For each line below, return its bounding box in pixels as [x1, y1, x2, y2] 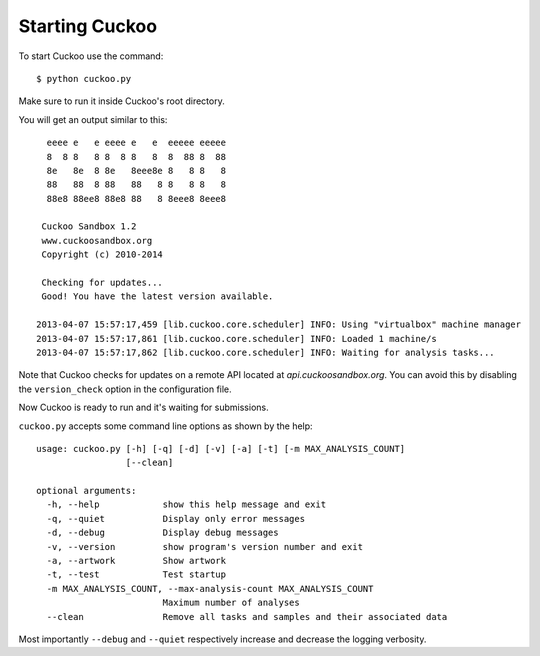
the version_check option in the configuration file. [18, 383, 232, 395]
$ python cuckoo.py [36, 73, 132, 84]
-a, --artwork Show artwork [46, 555, 227, 567]
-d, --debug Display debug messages [46, 527, 279, 539]
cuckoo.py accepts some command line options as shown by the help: [18, 420, 314, 432]
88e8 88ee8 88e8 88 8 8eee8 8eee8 [46, 193, 227, 204]
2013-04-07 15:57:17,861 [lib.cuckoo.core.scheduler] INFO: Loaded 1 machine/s [36, 333, 437, 344]
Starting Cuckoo [18, 15, 158, 37]
